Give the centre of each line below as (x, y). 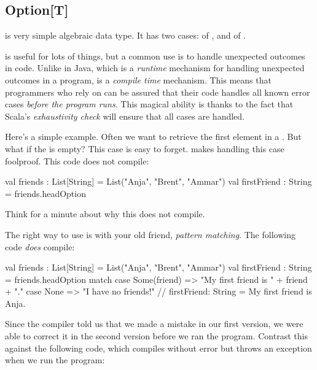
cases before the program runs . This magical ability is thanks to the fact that (149, 104)
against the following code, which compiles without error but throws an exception (158, 348)
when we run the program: (55, 360)
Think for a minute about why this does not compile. (105, 214)
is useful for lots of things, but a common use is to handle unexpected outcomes (155, 56)
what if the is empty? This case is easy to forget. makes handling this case (145, 148)
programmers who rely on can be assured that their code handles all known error (158, 92)
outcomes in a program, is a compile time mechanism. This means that (138, 79)
